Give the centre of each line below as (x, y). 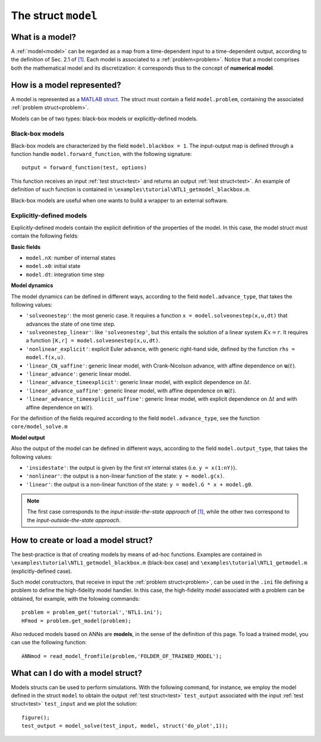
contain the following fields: (45, 236)
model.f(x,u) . (45, 357)
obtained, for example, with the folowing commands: (75, 598)
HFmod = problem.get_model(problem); (77, 621)
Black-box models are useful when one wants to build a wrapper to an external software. (119, 200)
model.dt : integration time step (65, 275)
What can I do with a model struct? (77, 673)
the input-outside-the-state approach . (74, 520)
